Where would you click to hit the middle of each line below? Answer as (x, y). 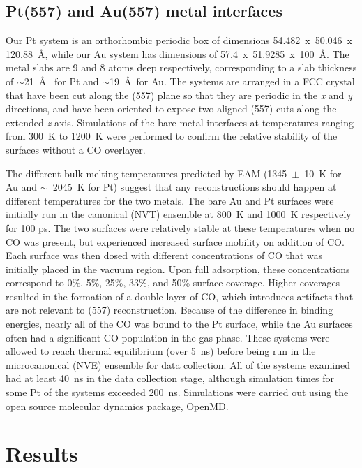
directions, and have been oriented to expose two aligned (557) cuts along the (171, 109)
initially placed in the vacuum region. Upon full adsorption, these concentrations (178, 269)
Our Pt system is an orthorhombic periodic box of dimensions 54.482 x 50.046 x (179, 40)
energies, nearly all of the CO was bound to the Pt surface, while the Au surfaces (179, 324)
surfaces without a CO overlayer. (76, 149)
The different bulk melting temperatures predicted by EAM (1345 (146, 173)
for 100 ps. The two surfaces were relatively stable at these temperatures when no (180, 227)
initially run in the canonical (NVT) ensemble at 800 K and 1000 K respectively (179, 214)
